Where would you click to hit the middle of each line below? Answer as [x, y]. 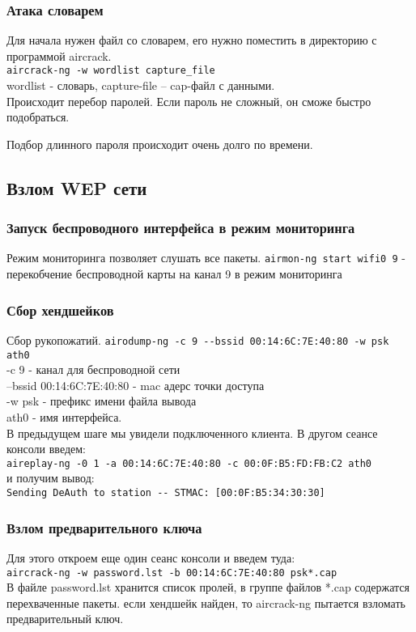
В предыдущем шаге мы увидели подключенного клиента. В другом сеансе [192, 433]
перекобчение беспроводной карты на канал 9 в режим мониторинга [174, 274]
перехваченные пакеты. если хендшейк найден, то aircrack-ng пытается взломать [206, 602]
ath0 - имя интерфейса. [64, 417]
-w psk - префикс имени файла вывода [102, 401]
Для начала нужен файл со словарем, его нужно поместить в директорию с [192, 40]
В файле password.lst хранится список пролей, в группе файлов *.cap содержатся [208, 587]
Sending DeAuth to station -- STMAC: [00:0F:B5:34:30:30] [166, 493]
